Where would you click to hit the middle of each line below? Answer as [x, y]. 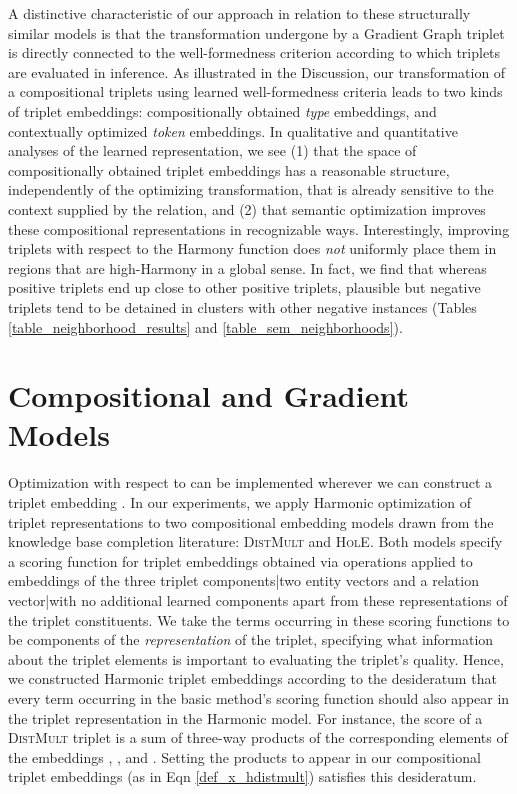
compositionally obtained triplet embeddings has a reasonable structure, [229, 169]
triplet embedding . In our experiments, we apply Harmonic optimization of [240, 502]
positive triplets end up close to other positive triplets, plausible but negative [244, 287]
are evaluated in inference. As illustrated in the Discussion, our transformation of [257, 71]
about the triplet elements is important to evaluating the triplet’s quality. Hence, [256, 658]
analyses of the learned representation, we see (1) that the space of [212, 150]
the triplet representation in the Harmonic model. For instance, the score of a [245, 717]
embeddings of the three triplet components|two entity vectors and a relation [243, 580]
